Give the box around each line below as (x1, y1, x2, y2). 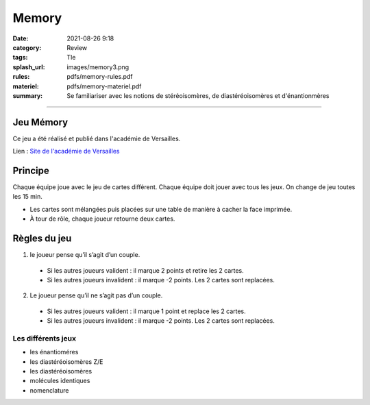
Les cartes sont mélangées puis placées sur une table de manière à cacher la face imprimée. (29, 205, 293, 213)
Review (66, 43, 88, 51)
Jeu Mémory (12, 116, 69, 128)
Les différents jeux (12, 333, 77, 343)
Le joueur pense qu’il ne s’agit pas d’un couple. (29, 291, 163, 299)
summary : (12, 91, 43, 99)
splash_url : (12, 62, 45, 71)
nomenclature (29, 386, 69, 394)
